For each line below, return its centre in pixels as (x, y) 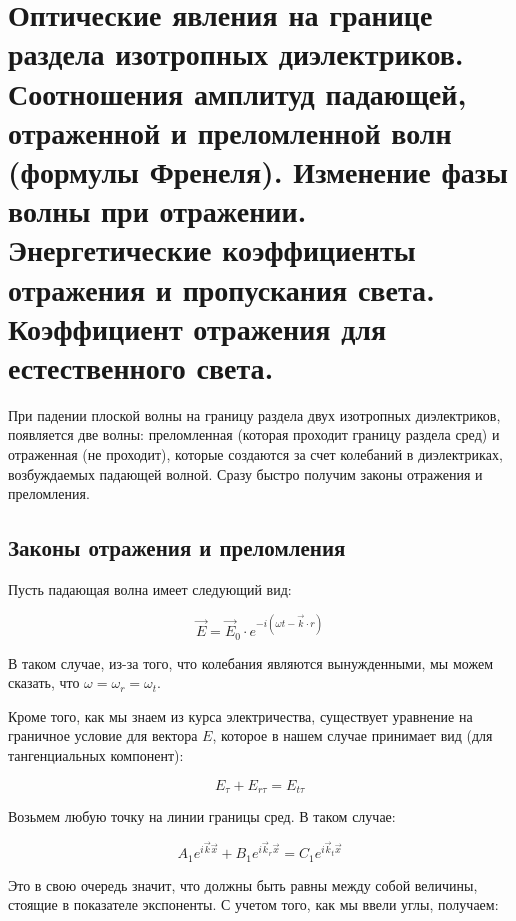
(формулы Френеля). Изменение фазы (258, 170)
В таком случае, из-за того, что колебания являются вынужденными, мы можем (251, 662)
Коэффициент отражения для (197, 327)
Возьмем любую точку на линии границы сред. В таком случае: (202, 815)
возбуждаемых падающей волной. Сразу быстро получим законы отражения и (245, 473)
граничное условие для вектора (103, 735)
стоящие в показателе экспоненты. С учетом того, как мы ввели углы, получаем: (253, 904)
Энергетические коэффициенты (212, 249)
